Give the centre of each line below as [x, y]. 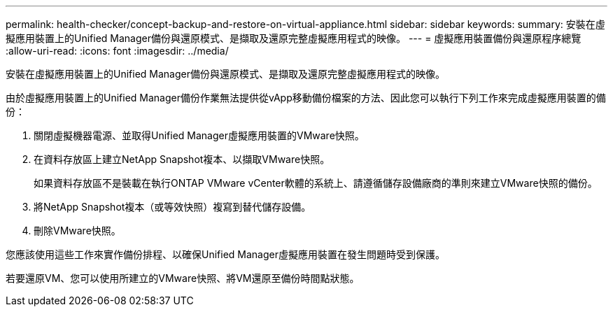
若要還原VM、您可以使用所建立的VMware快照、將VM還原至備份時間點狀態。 [183, 278]
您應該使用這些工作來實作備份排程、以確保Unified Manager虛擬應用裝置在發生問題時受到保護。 [225, 254]
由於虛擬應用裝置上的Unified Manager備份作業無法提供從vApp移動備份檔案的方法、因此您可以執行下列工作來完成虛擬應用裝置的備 [306, 98]
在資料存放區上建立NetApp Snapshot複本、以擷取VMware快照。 [182, 159]
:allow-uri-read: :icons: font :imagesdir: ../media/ [117, 51]
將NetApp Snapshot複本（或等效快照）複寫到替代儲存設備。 [172, 207]
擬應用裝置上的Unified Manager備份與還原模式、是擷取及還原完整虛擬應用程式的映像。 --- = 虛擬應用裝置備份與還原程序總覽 [294, 38]
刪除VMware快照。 [77, 231]
